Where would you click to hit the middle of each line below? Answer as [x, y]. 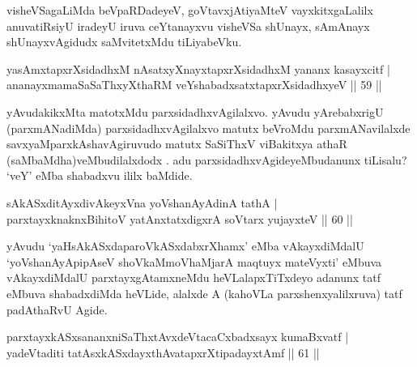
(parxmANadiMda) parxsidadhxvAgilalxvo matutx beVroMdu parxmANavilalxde [208, 128]
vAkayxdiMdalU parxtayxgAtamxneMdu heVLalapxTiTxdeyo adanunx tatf [194, 277]
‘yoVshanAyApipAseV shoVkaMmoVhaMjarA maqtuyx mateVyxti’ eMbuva [194, 261]
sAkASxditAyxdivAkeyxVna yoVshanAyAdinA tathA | [142, 202]
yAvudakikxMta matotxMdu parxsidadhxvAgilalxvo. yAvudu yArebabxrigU [195, 111]
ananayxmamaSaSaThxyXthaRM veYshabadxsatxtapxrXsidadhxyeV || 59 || [194, 85]
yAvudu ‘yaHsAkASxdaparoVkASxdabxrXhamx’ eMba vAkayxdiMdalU [185, 246]
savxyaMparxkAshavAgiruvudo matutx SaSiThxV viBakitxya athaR [177, 144]
